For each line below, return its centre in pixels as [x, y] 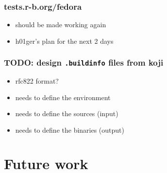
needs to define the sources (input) [67, 113]
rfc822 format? [37, 81]
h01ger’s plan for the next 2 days [64, 41]
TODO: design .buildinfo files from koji [84, 62]
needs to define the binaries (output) [70, 130]
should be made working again [61, 25]
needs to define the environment [63, 97]
